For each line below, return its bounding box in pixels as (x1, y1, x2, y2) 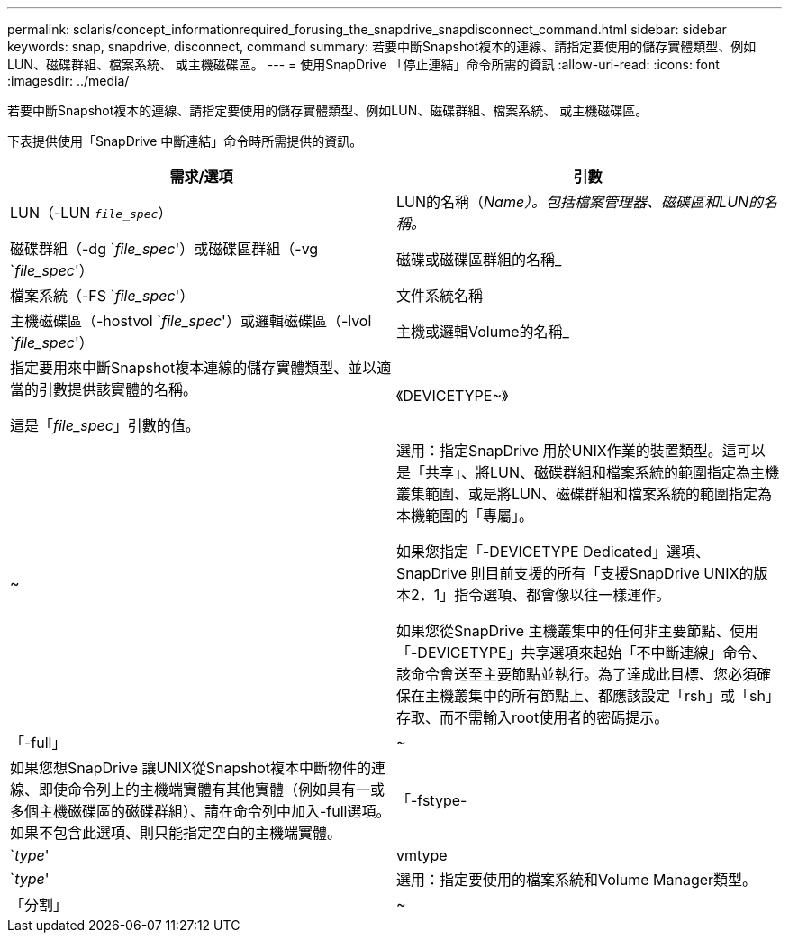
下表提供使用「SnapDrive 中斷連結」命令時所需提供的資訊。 (7, 133, 363, 149)
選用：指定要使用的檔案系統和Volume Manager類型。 (396, 871, 757, 889)
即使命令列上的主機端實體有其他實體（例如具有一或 (39, 780, 385, 799)
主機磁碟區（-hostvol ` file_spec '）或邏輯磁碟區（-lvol (10, 312, 372, 330)
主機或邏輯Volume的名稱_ (396, 323, 569, 341)
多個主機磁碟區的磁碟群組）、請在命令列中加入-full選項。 (10, 802, 391, 820)
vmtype (396, 846, 448, 864)
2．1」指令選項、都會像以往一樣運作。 (411, 586, 671, 604)
